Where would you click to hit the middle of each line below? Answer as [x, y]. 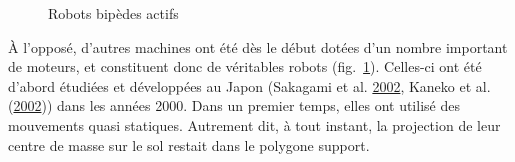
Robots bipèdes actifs [113, 13]
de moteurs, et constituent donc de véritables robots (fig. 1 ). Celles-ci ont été [245, 66]
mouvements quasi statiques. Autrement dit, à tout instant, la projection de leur [254, 124]
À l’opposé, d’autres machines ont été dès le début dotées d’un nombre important [258, 46]
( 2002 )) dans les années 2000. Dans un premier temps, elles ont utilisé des [234, 105]
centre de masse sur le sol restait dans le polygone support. [189, 144]
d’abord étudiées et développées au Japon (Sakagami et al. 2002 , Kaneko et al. [249, 85]
